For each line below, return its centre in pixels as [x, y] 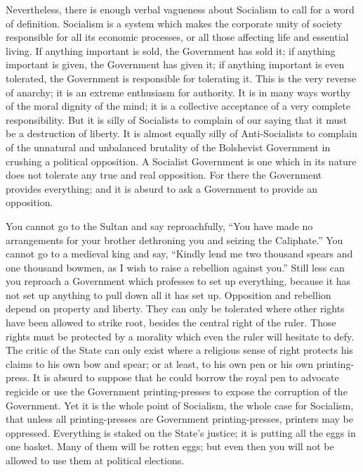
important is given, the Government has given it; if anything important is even [175, 64]
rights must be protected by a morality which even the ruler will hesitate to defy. [180, 336]
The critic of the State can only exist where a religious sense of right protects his [179, 350]
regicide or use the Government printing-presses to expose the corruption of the [177, 391]
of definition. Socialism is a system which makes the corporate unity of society [174, 23]
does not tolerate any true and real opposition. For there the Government [164, 175]
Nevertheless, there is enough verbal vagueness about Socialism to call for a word [180, 9]
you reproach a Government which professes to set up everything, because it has [178, 281]
